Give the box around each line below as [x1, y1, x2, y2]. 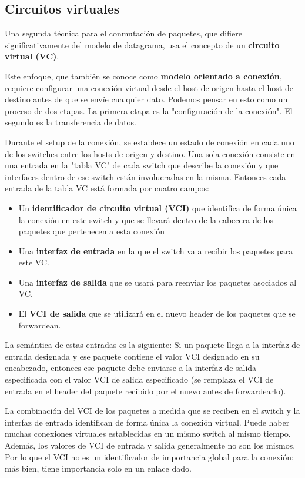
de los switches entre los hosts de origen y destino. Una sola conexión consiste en [5, 147, 296, 160]
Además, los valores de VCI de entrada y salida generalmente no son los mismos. [5, 439, 296, 452]
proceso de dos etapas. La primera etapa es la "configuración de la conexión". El [5, 104, 293, 117]
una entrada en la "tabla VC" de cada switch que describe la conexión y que [5, 159, 279, 171]
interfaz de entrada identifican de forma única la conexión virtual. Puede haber [5, 416, 290, 428]
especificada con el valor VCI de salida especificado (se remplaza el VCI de [5, 373, 274, 386]
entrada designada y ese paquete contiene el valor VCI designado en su [5, 350, 260, 362]
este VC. [18, 256, 49, 268]
